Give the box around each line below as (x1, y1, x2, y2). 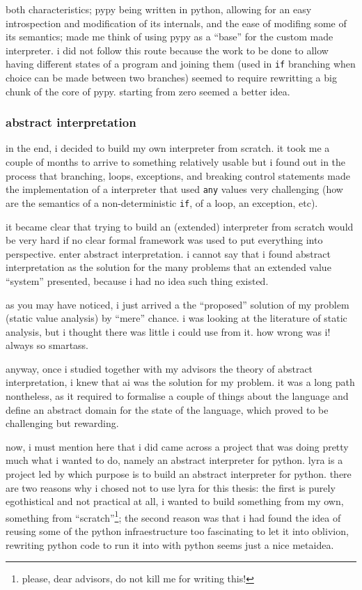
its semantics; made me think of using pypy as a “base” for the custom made (6, 29, 333, 44)
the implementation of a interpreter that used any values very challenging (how (6, 182, 343, 196)
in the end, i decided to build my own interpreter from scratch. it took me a (6, 141, 330, 155)
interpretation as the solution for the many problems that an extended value (6, 260, 331, 274)
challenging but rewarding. (6, 416, 119, 430)
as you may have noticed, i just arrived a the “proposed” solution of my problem (6, 297, 349, 311)
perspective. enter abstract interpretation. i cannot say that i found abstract (6, 246, 331, 261)
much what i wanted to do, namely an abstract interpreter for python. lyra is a (6, 453, 343, 467)
